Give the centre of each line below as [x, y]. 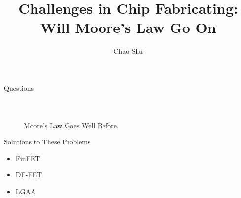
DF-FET [29, 175]
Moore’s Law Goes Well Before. [71, 125]
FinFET [28, 158]
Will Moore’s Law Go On [128, 27]
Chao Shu [128, 51]
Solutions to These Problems [47, 142]
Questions [19, 88]
